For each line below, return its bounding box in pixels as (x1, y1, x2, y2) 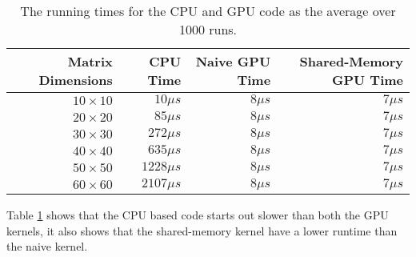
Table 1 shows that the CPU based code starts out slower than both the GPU (6, 207, 389, 223)
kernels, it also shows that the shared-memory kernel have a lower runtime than (6, 222, 398, 239)
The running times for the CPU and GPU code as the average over (20, 2, 396, 20)
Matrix (67, 52, 113, 70)
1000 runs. (178, 20, 238, 38)
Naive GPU (195, 52, 271, 70)
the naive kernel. (6, 238, 88, 255)
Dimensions (38, 70, 113, 89)
